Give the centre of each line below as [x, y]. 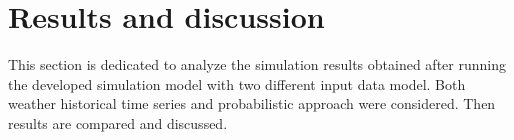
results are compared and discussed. [118, 122]
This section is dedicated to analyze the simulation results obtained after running [257, 64]
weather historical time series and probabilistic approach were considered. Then [252, 103]
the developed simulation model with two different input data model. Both [237, 83]
